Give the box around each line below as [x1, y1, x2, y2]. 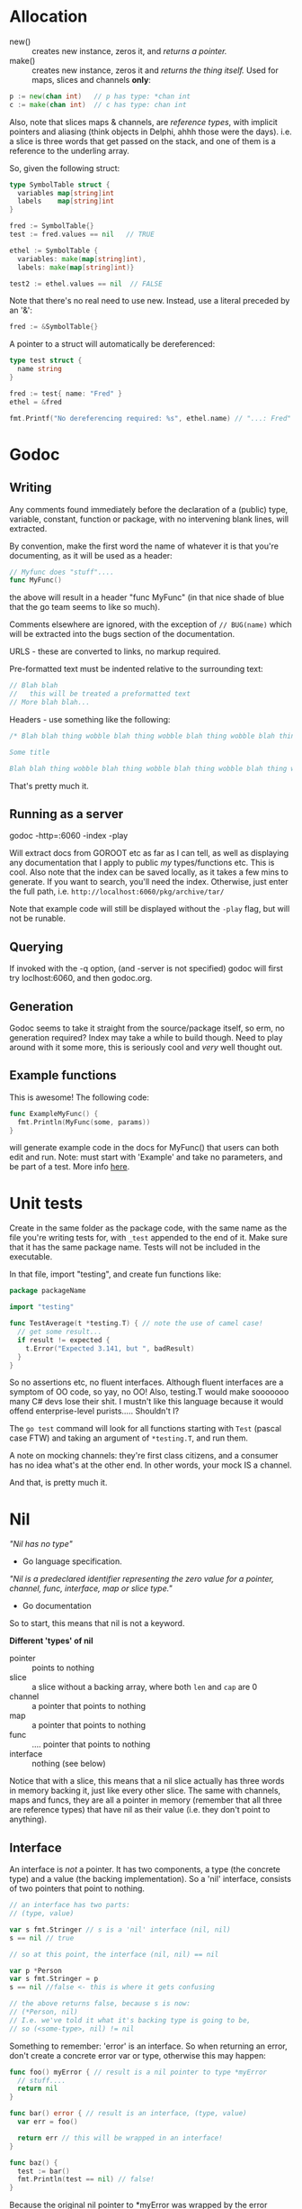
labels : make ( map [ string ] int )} [17, 263, 135, 272]
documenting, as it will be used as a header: [9, 550, 173, 560]
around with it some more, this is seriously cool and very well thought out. [9, 1042, 283, 1052]
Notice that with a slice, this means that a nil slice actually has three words [9, 1776, 285, 1786]
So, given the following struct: [9, 162, 120, 173]
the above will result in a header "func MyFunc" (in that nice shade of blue [9, 592, 285, 603]
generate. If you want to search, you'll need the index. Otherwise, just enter [9, 877, 289, 887]
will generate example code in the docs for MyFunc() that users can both [9, 1142, 280, 1153]
